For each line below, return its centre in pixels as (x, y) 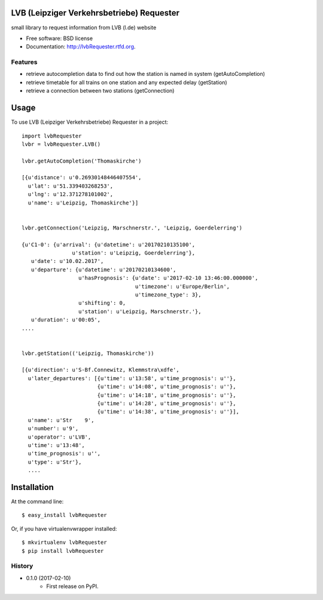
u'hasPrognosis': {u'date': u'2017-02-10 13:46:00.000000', (168, 278)
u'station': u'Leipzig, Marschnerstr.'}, (140, 311)
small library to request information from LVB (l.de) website (84, 27)
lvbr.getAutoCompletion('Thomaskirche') (82, 161)
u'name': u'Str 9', (61, 420)
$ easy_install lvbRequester (64, 515)
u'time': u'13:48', (56, 445)
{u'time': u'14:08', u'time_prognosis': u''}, (167, 387)
